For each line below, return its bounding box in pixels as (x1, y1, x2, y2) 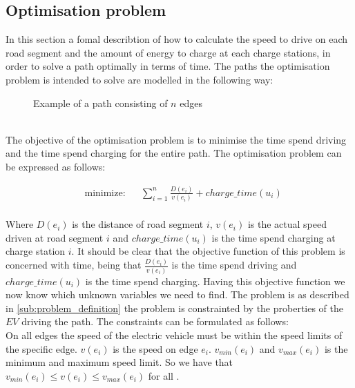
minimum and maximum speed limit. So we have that (6, 355, 233, 369)
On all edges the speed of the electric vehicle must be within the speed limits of (6, 328, 343, 342)
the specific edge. (6, 341, 77, 356)
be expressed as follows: (6, 159, 106, 173)
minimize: (84, 188, 126, 198)
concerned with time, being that (6, 258, 142, 272)
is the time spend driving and (171, 258, 297, 272)
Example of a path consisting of (33, 95, 168, 110)
